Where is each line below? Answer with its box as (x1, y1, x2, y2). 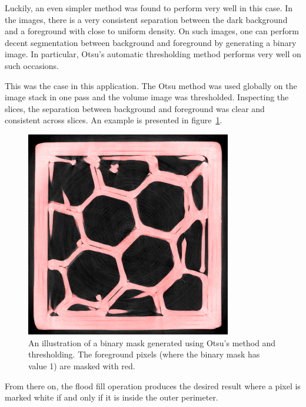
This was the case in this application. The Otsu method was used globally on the (5, 79, 297, 91)
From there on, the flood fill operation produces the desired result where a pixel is (5, 379, 301, 392)
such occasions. (5, 59, 59, 71)
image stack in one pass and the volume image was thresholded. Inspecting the (5, 91, 289, 103)
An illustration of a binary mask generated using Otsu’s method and (28, 336, 276, 349)
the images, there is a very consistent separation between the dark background (5, 13, 288, 25)
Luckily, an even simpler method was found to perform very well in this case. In (5, 2, 293, 14)
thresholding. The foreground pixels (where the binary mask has (28, 348, 260, 360)
